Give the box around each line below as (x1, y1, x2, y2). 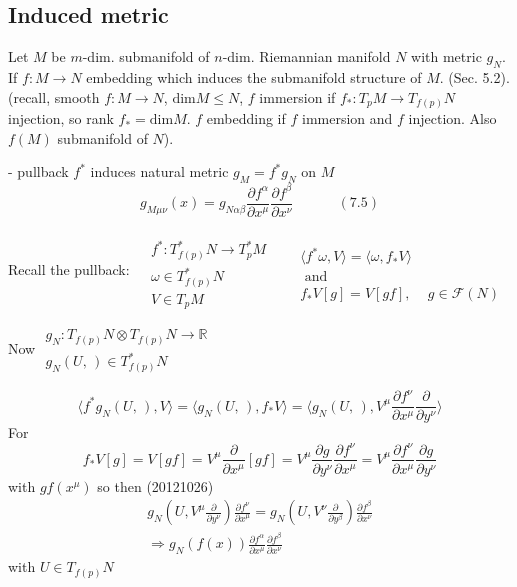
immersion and (302, 108, 393, 129)
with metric (411, 46, 482, 67)
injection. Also (408, 108, 497, 129)
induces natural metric (90, 161, 229, 182)
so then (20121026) (97, 475, 214, 496)
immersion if (259, 86, 336, 107)
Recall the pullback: (8, 258, 130, 279)
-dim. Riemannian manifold (222, 46, 391, 67)
